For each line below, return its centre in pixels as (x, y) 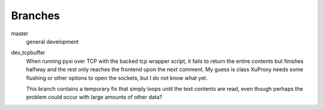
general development (52, 41)
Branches (35, 16)
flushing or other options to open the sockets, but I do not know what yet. (117, 78)
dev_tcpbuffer (28, 53)
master (20, 33)
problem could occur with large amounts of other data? (94, 97)
